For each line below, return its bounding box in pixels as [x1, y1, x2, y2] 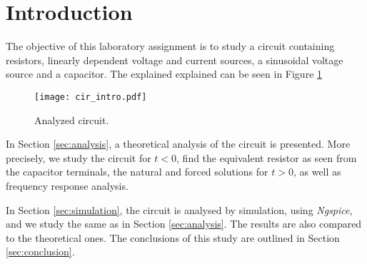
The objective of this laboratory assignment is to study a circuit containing [6, 39, 335, 54]
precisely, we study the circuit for [6, 150, 151, 165]
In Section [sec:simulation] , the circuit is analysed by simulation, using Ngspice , [6, 202, 353, 217]
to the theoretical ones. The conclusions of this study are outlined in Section [6, 230, 340, 245]
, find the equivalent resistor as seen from [176, 150, 357, 165]
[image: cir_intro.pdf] [34, 91, 147, 102]
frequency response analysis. [6, 178, 129, 193]
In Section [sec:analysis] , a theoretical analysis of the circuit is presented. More [6, 136, 351, 151]
